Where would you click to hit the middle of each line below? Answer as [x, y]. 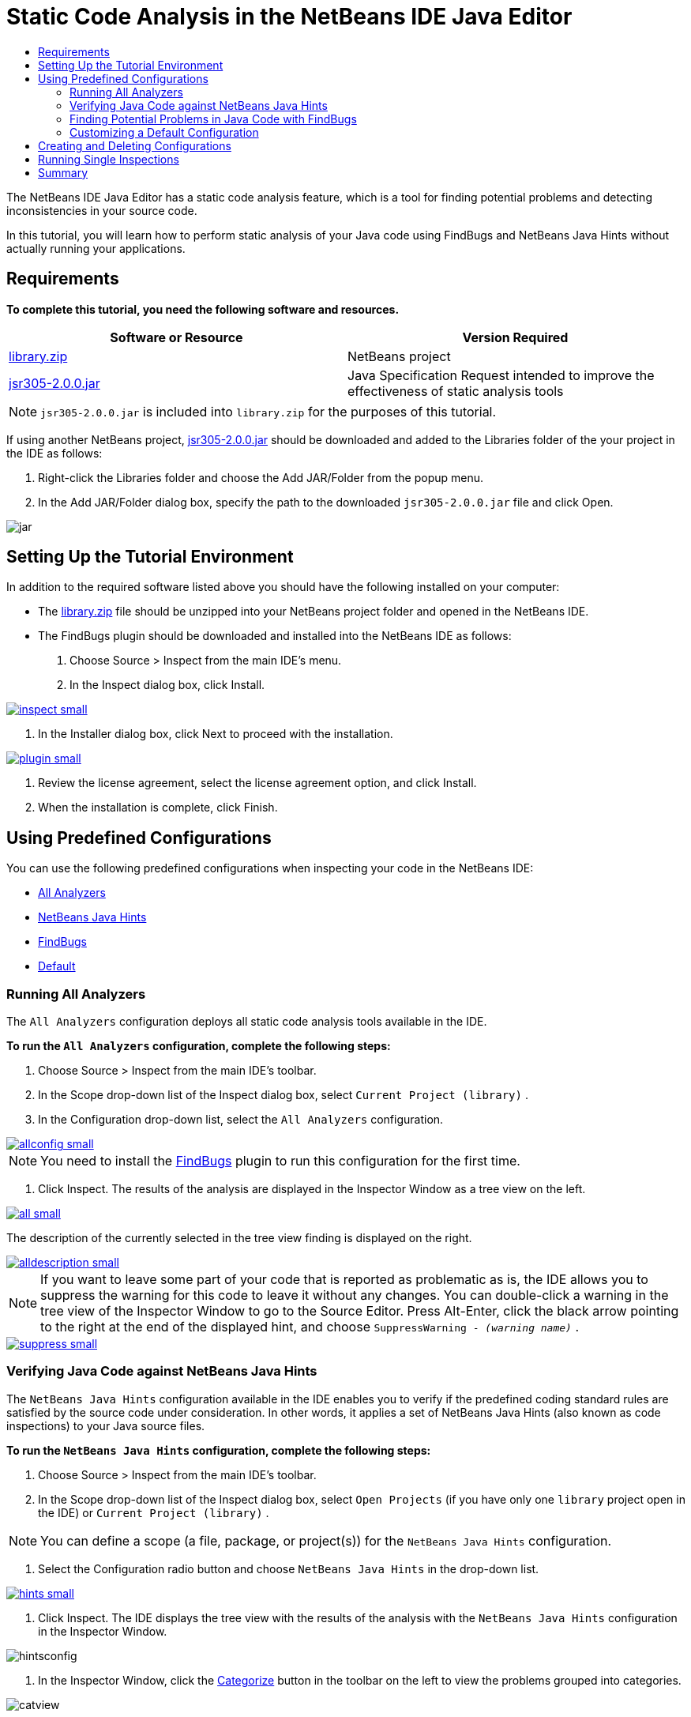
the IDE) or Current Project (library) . [154, 1512]
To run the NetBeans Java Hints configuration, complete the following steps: [219, 1450]
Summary [63, 172]
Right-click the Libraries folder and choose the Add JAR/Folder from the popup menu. [261, 477]
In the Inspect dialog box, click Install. [167, 685]
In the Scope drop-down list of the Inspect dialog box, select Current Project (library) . [283, 1095]
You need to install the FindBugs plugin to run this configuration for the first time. [280, 1161]
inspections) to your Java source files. [106, 1425]
